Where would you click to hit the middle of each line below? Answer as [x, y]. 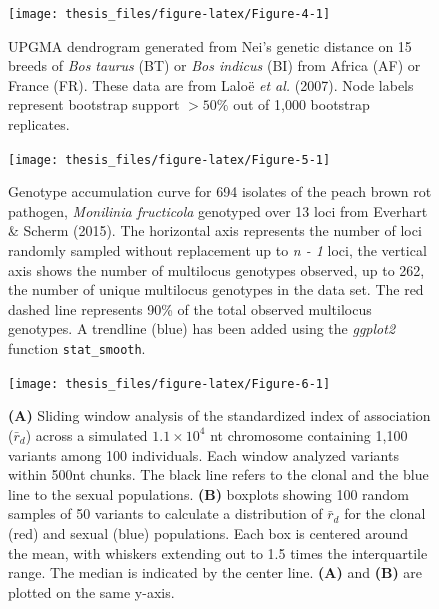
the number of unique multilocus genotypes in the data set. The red [216, 289]
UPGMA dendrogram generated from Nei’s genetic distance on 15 [210, 45]
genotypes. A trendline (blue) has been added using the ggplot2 [202, 328]
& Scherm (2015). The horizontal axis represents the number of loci [215, 230]
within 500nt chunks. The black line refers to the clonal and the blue [218, 474]
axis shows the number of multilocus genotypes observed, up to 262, [216, 269]
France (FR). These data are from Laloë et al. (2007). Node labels [211, 84]
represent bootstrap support [94, 104]
